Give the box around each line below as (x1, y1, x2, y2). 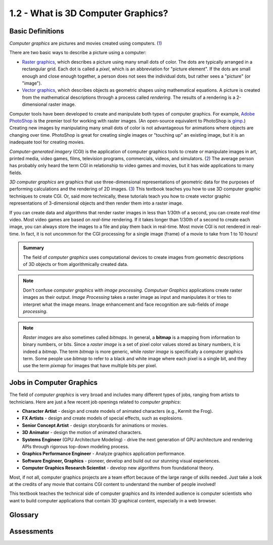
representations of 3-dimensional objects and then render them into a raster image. (9, 200, 183, 206)
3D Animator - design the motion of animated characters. (22, 430, 143, 436)
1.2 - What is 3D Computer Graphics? (9, 8, 168, 19)
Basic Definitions (9, 27, 64, 35)
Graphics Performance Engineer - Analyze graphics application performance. (22, 451, 186, 457)
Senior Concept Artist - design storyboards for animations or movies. (22, 422, 168, 428)
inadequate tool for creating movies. (9, 139, 85, 145)
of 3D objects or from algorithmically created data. (23, 261, 128, 267)
